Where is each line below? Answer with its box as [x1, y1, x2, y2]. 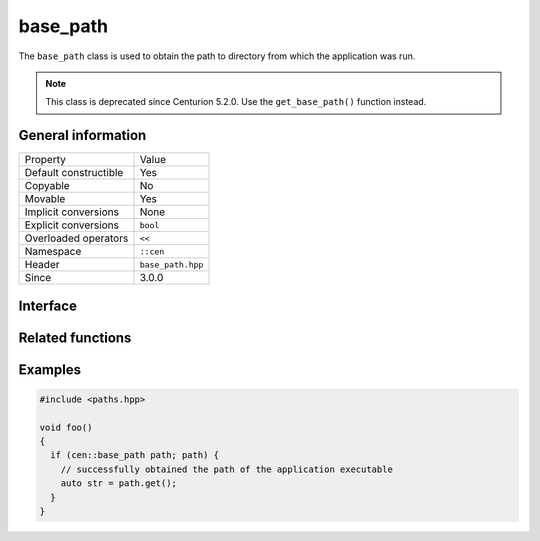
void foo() [39, 421, 93, 433]
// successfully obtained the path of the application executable [60, 463, 394, 475]
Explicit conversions [24, 218, 120, 232]
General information [18, 127, 147, 144]
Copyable [24, 179, 70, 193]
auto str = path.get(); [60, 478, 177, 489]
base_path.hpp [139, 259, 204, 270]
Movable [24, 192, 66, 206]
